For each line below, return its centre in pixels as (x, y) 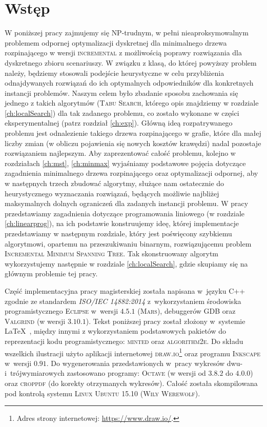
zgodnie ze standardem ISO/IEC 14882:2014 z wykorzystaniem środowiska (123, 301)
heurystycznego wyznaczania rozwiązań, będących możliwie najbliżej (112, 193)
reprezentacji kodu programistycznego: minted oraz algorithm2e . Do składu (124, 341)
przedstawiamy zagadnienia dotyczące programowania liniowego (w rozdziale (125, 213)
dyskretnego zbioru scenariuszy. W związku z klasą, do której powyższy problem (131, 62)
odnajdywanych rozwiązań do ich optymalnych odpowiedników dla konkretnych (129, 83)
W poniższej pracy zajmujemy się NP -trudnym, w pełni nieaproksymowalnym (127, 33)
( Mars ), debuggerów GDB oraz (187, 311)
